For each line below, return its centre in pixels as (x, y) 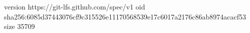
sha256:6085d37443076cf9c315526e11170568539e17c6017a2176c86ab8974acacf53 (125, 16)
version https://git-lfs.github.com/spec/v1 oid (75, 6)
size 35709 (20, 26)
